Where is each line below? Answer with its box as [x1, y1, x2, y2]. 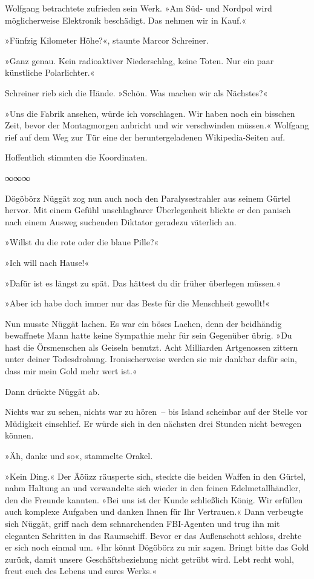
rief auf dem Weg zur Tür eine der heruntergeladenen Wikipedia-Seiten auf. [5, 130, 286, 143]
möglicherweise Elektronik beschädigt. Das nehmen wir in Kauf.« [5, 13, 246, 26]
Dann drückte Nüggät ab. [5, 385, 100, 397]
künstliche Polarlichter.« [5, 66, 95, 79]
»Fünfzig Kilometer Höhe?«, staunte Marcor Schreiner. [5, 34, 209, 47]
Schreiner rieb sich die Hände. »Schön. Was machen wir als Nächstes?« [5, 86, 268, 99]
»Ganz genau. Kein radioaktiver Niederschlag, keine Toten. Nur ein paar [5, 54, 274, 67]
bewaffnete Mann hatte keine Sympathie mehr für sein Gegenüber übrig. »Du [5, 329, 292, 342]
